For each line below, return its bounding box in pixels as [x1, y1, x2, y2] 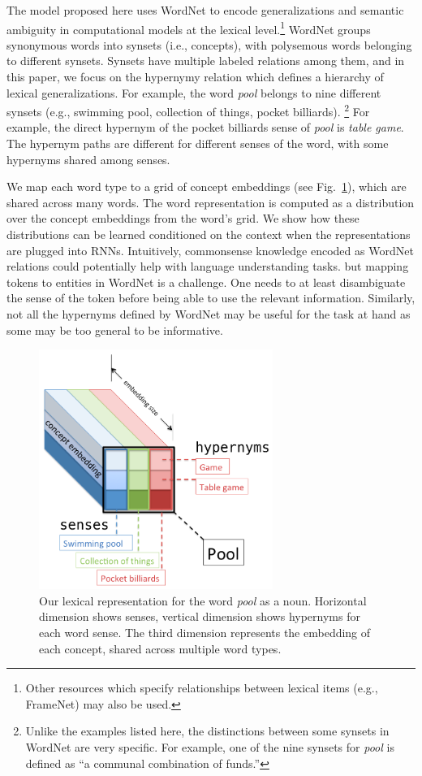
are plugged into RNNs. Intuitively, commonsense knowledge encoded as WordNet [6, 241, 414, 258]
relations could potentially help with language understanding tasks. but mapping [6, 258, 409, 275]
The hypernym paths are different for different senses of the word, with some [6, 135, 389, 152]
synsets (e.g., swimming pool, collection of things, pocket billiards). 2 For [6, 101, 370, 119]
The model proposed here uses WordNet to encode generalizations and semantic [6, 2, 404, 18]
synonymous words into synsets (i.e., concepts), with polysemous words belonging [6, 36, 412, 53]
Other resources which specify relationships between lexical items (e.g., [25, 679, 378, 696]
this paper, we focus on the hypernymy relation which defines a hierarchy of [6, 68, 384, 85]
